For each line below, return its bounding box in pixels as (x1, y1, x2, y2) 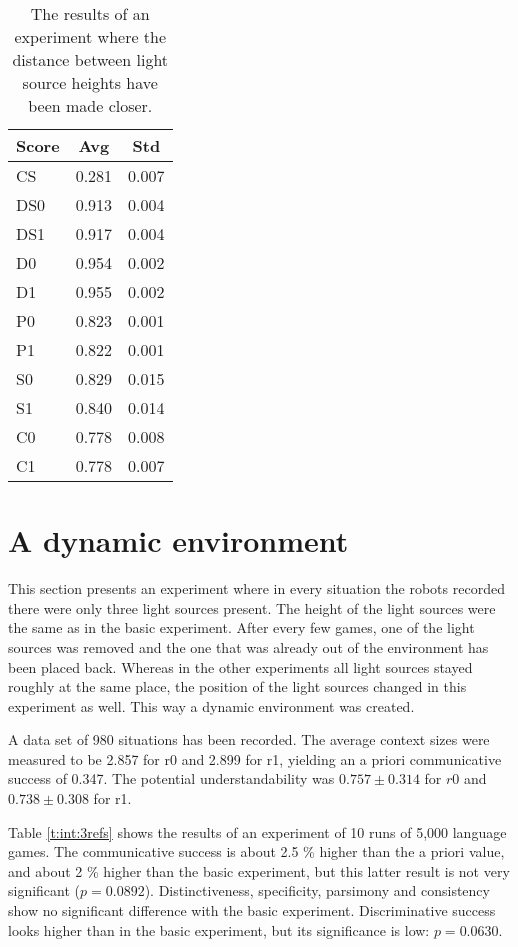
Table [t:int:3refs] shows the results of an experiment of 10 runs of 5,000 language (8, 821, 507, 842)
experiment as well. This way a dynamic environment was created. (8, 695, 415, 716)
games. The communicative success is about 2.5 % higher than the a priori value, (8, 841, 505, 862)
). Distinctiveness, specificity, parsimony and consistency (144, 880, 490, 901)
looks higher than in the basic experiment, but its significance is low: (8, 919, 430, 940)
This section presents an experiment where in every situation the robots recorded (8, 578, 505, 599)
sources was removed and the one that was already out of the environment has (8, 636, 489, 657)
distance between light (12, 48, 169, 71)
